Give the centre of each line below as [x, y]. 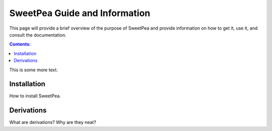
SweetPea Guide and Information [80, 13]
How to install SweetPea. [35, 96]
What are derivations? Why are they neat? [53, 122]
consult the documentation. [38, 35]
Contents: [20, 44]
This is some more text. [33, 70]
